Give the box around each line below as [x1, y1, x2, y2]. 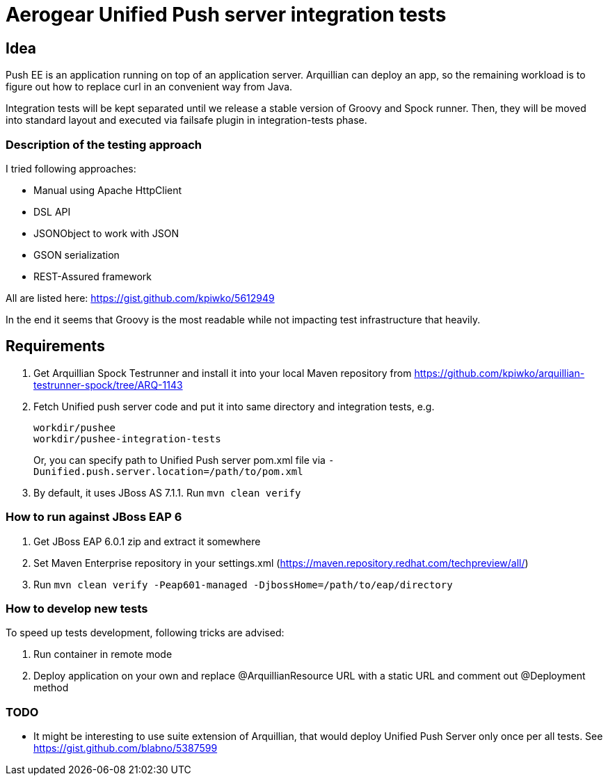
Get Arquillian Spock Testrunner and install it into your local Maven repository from [33, 367, 412, 379]
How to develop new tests [6, 601, 148, 615]
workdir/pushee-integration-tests [33, 433, 221, 444]
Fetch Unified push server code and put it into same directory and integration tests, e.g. [33, 400, 435, 412]
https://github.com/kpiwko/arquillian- [414, 367, 585, 379]
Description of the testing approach [6, 137, 202, 152]
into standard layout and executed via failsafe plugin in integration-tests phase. [6, 114, 367, 127]
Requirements [6, 337, 105, 355]
